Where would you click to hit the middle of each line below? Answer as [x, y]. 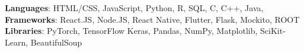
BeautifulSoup [56, 42]
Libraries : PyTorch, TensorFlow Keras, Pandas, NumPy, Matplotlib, [131, 31]
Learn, [17, 42]
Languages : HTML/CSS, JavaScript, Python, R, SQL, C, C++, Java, [134, 8]
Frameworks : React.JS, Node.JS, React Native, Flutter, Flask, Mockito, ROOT [152, 19]
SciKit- [273, 31]
